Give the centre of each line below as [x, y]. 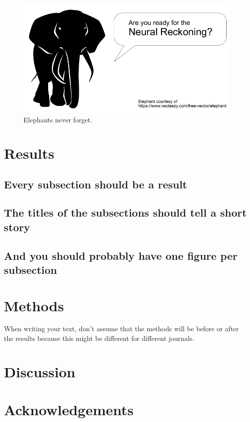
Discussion [40, 371]
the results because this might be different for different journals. [99, 338]
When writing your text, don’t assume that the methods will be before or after [122, 329]
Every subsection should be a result [96, 184]
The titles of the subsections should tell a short [125, 212]
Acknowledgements [69, 410]
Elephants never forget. [58, 120]
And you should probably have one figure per [121, 255]
